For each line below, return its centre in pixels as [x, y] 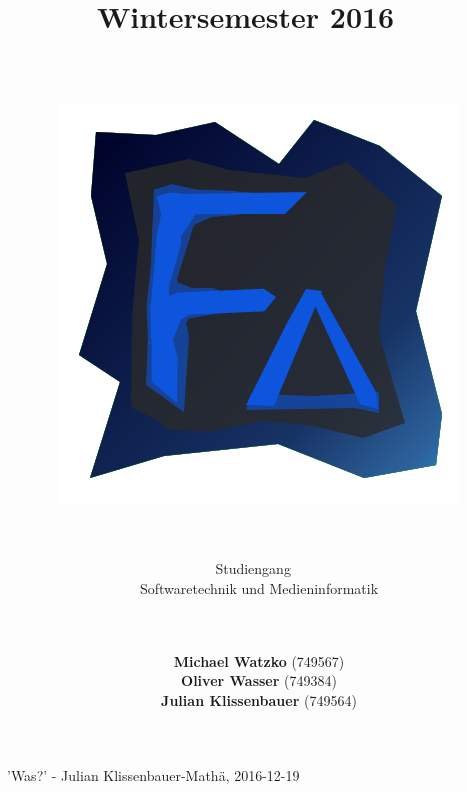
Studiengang [253, 568]
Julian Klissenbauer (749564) [259, 699]
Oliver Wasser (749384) [259, 680]
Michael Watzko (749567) [259, 660]
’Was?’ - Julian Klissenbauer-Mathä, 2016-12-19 [153, 775]
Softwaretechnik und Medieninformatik [259, 587]
